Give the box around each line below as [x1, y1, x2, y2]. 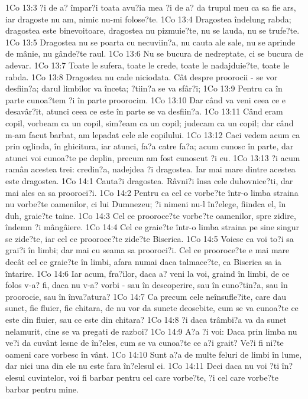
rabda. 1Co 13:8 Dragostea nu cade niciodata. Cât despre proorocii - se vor [5, 70, 278, 83]
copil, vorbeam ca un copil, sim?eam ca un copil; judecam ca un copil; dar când [5, 116, 294, 129]
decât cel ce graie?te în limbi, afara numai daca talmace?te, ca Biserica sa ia [5, 256, 282, 268]
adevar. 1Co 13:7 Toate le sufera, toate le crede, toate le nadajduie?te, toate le [5, 58, 290, 71]
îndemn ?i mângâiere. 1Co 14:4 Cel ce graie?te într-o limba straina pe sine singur [5, 221, 299, 233]
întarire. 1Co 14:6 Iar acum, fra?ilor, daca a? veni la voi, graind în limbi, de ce [5, 267, 290, 279]
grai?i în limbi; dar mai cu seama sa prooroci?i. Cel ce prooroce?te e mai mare [5, 244, 290, 256]
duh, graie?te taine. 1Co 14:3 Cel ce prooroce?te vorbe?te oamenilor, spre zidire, [5, 209, 296, 221]
